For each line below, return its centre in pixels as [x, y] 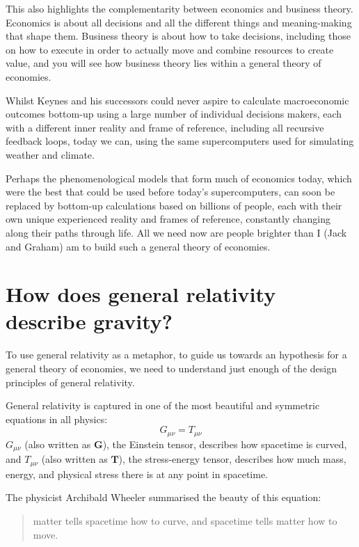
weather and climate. [50, 154]
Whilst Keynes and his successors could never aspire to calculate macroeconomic [177, 100]
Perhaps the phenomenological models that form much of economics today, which [179, 178]
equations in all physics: [57, 419]
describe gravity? [89, 321]
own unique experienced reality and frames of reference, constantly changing [168, 219]
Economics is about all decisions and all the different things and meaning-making [179, 22]
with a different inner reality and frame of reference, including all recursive [165, 127]
